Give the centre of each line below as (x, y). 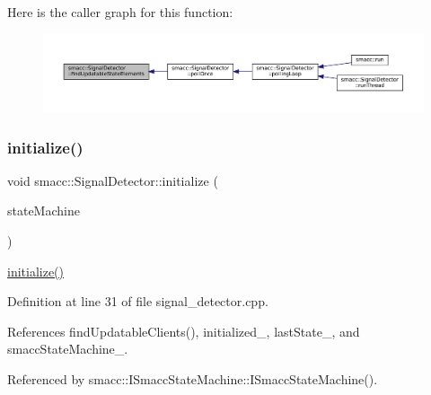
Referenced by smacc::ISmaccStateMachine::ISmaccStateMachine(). (193, 379)
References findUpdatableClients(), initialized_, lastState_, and (184, 331)
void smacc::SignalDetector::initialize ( (113, 180)
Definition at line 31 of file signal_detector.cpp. (138, 301)
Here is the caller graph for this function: (120, 12)
